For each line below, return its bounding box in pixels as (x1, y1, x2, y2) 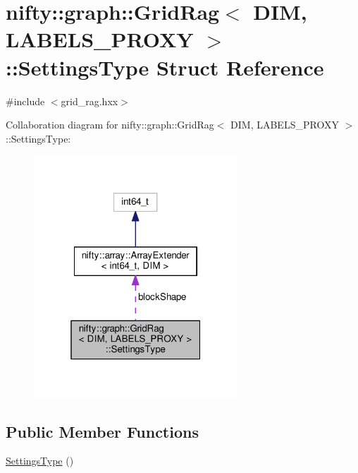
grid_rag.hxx (61, 93, 118, 108)
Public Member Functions (6, 420, 199, 442)
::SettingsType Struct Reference (6, 52, 324, 81)
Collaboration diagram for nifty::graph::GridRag (6, 117, 214, 132)
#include (6, 93, 45, 108)
